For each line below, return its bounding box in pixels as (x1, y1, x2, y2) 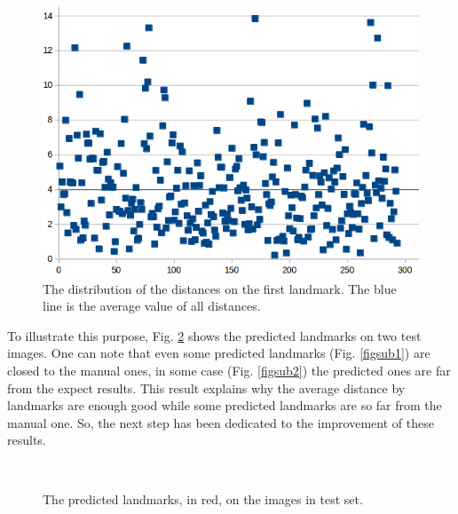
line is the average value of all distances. (43, 297, 261, 315)
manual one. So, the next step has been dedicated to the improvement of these (7, 413, 434, 431)
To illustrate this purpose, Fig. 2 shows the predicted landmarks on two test (7, 326, 422, 344)
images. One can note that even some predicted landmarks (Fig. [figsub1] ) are (7, 344, 430, 362)
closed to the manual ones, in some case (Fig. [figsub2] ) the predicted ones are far (7, 360, 451, 379)
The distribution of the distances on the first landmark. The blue (43, 279, 397, 297)
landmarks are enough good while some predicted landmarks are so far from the (7, 396, 442, 415)
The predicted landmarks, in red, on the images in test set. (43, 490, 363, 509)
